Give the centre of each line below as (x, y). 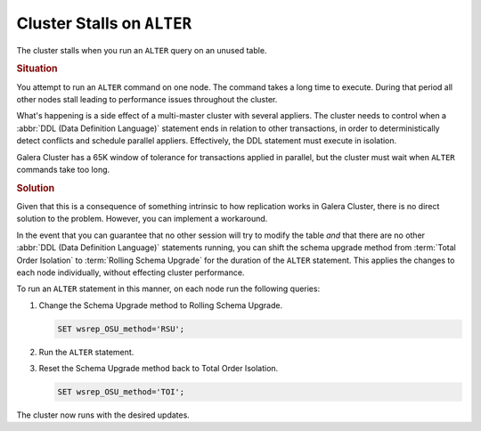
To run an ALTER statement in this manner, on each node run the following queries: (168, 289)
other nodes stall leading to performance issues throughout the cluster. (147, 99)
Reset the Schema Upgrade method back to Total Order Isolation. (159, 369)
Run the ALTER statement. (86, 352)
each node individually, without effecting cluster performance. (130, 272)
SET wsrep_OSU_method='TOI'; (121, 392)
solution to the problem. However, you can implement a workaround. (142, 219)
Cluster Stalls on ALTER (104, 23)
